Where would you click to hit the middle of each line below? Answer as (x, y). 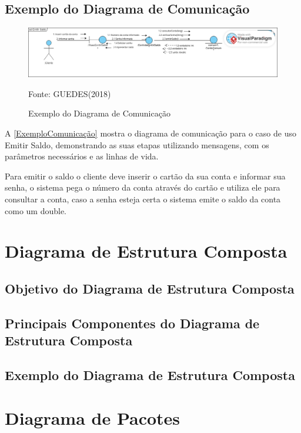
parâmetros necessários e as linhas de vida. (82, 156)
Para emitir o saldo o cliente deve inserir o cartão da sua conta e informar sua (145, 176)
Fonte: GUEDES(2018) (70, 93)
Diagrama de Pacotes (93, 418)
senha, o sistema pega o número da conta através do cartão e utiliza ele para (143, 187)
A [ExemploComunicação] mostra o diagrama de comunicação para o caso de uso (150, 133)
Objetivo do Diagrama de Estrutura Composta (150, 288)
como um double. (36, 210)
